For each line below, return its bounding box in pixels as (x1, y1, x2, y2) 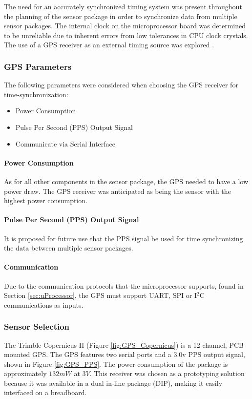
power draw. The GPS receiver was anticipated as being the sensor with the (4, 186, 231, 196)
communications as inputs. (4, 299, 84, 310)
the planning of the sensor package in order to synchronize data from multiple (4, 11, 237, 21)
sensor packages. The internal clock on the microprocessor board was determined (4, 21, 246, 31)
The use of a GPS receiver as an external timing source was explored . (4, 40, 214, 50)
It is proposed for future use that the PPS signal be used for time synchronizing (4, 233, 243, 243)
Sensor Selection (4, 320, 70, 333)
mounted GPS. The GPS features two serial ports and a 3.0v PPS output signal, (4, 349, 245, 359)
